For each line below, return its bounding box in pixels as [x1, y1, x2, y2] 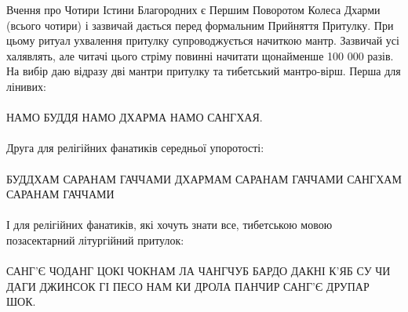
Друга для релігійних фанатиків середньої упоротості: [6, 140, 264, 156]
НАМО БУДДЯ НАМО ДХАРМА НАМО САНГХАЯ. [6, 109, 263, 125]
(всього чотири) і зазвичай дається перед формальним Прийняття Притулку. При [6, 16, 394, 33]
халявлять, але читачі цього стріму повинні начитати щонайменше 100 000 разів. [6, 47, 394, 63]
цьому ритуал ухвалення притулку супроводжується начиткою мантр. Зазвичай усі [6, 32, 399, 49]
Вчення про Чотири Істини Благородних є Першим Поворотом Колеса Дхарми [6, 2, 381, 17]
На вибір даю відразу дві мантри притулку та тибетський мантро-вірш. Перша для [6, 63, 401, 79]
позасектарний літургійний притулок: [6, 231, 184, 248]
